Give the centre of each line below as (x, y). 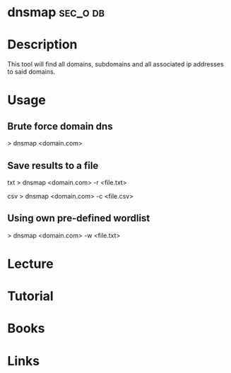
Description (42, 45)
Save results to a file (53, 166)
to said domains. (31, 72)
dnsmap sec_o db (56, 12)
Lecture (31, 264)
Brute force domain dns (60, 126)
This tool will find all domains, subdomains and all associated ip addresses (115, 64)
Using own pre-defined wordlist (79, 219)
